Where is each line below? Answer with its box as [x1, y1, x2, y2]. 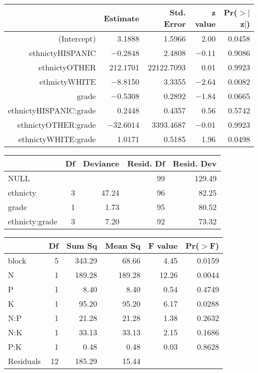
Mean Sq [105, 240, 140, 251]
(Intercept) [58, 33, 96, 44]
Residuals [8, 355, 41, 367]
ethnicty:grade [8, 215, 58, 227]
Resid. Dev [173, 158, 217, 169]
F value [148, 240, 178, 251]
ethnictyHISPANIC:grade [8, 105, 96, 116]
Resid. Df [127, 158, 165, 169]
